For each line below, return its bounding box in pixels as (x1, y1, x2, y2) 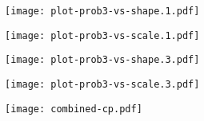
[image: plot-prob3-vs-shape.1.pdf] (5, 6, 200, 17)
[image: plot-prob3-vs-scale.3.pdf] (5, 78, 200, 90)
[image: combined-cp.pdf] (5, 103, 142, 115)
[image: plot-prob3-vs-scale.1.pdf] (5, 29, 200, 41)
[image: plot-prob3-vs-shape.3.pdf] (5, 54, 200, 66)
